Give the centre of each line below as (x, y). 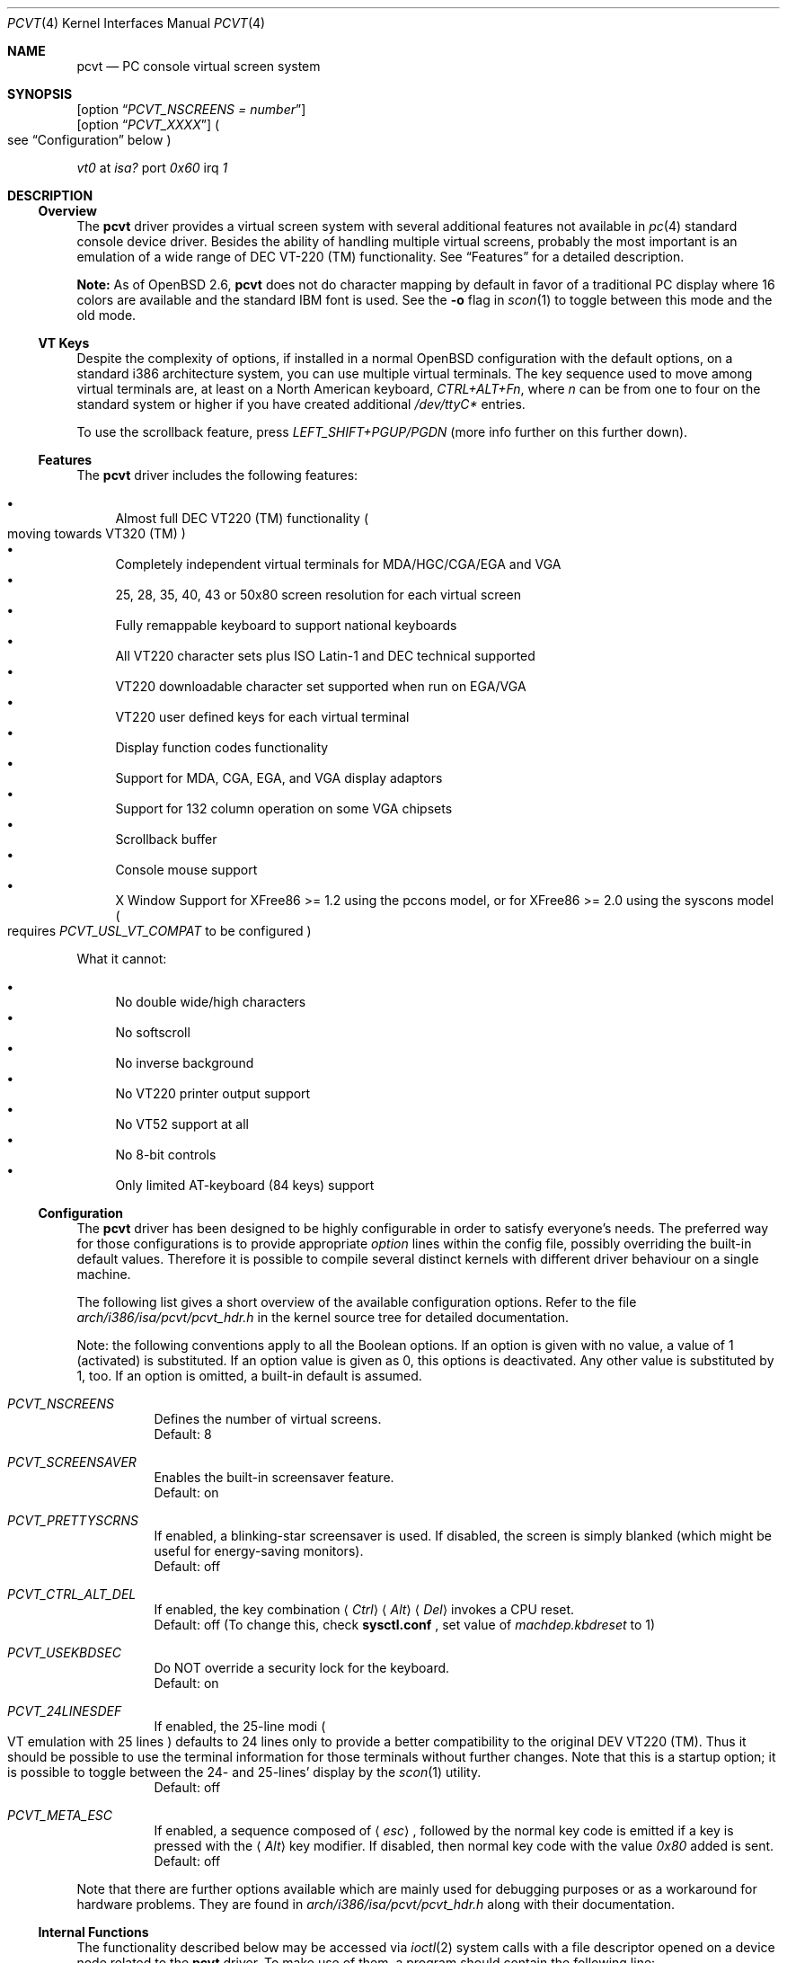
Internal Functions (93, 1932)
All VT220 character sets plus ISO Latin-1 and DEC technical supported (325, 656)
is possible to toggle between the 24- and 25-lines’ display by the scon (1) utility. (244, 1772)
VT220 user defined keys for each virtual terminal (262, 717)
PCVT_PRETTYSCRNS (73, 1520)
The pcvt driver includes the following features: (217, 475)
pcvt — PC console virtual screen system (199, 66)
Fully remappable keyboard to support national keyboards (286, 625)
